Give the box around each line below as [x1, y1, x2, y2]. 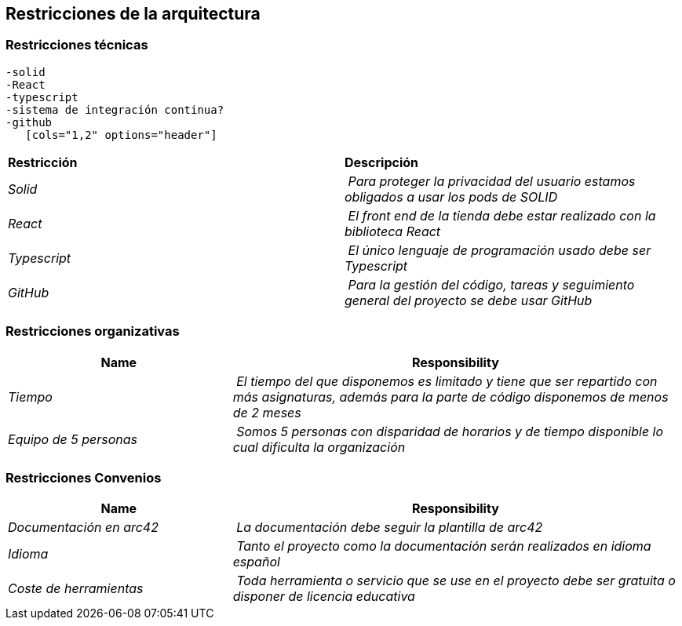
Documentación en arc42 [8, 519, 159, 536]
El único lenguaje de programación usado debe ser [348, 242, 651, 258]
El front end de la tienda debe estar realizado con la [348, 207, 656, 224]
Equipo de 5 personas [8, 431, 137, 447]
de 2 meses [232, 404, 301, 420]
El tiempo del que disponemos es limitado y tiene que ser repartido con [236, 373, 658, 389]
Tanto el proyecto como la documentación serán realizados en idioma [236, 538, 651, 555]
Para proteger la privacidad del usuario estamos [348, 173, 636, 189]
